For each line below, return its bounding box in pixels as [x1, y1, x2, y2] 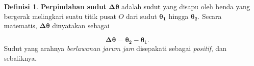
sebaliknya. [4, 52, 37, 63]
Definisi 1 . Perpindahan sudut [4, 1, 107, 11]
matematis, [4, 20, 37, 31]
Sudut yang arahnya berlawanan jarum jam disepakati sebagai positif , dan [4, 43, 227, 53]
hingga [168, 11, 189, 21]
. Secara [198, 11, 222, 21]
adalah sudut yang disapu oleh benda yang [121, 1, 250, 11]
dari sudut [126, 11, 157, 21]
